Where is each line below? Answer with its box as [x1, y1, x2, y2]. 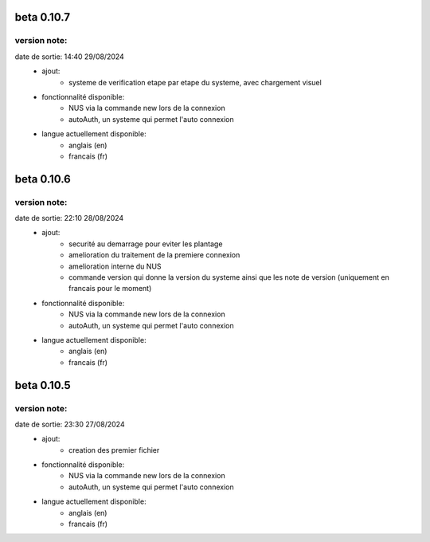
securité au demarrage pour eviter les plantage [68, 239, 223, 249]
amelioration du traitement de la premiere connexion [68, 250, 240, 260]
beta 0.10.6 [14, 172, 72, 186]
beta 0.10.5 [14, 379, 71, 392]
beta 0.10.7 [14, 10, 71, 24]
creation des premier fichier [68, 445, 160, 454]
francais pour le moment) [68, 284, 152, 293]
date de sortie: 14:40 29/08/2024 [14, 52, 125, 61]
